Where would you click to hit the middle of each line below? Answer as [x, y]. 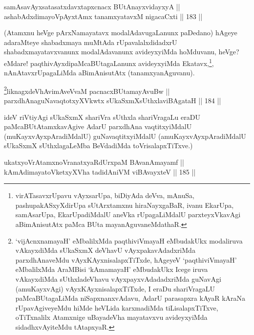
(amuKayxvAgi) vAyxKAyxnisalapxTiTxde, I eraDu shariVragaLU [115, 288]
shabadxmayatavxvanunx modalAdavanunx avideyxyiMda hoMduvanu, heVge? [122, 52]
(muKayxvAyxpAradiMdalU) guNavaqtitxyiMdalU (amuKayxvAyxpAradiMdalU [125, 136]
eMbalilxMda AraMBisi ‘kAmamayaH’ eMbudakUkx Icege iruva [112, 269]
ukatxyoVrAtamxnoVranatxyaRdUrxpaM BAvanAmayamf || [94, 162]
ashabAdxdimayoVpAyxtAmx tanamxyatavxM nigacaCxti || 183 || [103, 16]
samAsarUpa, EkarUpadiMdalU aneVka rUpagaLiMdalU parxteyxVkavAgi [128, 214]
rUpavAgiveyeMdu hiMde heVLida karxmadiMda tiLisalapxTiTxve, [117, 307]
